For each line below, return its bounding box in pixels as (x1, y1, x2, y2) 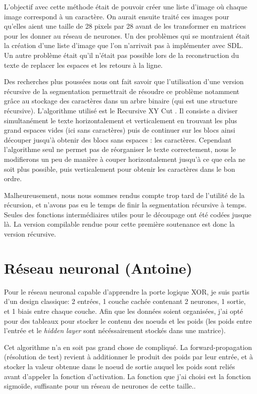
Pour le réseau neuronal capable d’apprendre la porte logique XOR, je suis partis (4, 286, 250, 296)
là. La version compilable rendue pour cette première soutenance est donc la (4, 219, 235, 229)
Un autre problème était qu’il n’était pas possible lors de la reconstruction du (4, 49, 239, 60)
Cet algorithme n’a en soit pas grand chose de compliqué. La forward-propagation (4, 342, 252, 352)
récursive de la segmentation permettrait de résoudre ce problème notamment (4, 86, 240, 96)
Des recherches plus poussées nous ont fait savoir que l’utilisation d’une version (4, 76, 244, 87)
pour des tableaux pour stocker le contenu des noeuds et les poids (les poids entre (4, 315, 252, 326)
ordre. (4, 173, 22, 184)
